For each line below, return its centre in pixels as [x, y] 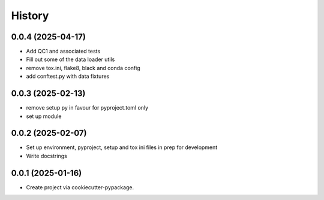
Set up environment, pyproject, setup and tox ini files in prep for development [122, 147]
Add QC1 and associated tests [63, 51]
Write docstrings [46, 156]
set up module [44, 116]
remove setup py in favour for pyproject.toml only [87, 108]
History [30, 16]
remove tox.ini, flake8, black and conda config [83, 68]
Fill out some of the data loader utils [70, 59]
